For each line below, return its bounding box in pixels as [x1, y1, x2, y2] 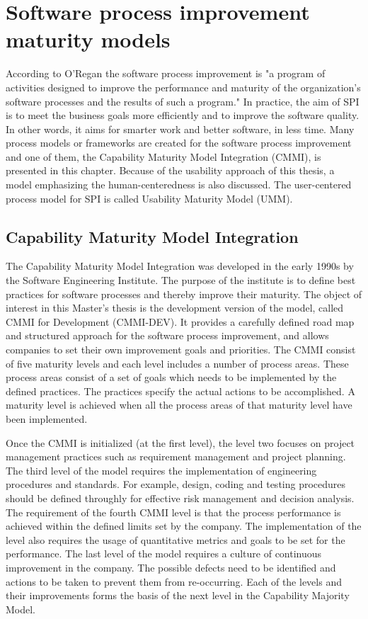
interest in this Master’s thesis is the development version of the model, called [6, 300, 344, 315]
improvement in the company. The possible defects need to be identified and [6, 560, 336, 574]
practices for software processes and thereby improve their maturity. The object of [6, 286, 362, 301]
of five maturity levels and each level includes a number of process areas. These [6, 356, 349, 370]
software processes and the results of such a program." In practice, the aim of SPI [6, 93, 360, 108]
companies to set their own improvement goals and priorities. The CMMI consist [6, 342, 356, 357]
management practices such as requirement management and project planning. [6, 449, 346, 464]
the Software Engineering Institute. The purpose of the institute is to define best [6, 273, 356, 288]
